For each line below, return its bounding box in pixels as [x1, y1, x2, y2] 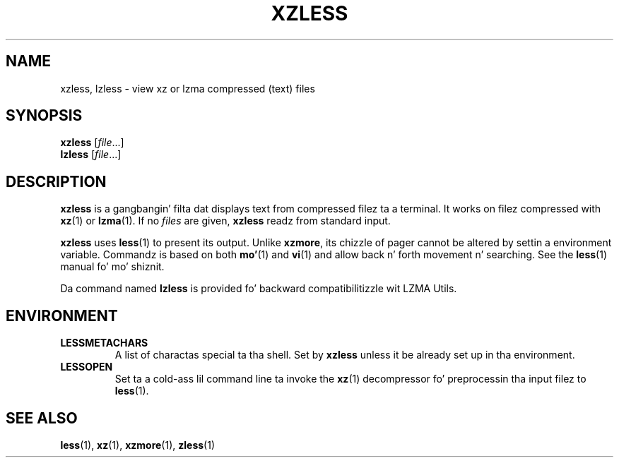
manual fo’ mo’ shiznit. [60, 260, 165, 273]
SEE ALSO [6, 409, 78, 427]
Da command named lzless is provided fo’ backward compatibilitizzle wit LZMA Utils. [60, 282, 457, 295]
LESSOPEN [60, 361, 113, 373]
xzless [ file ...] [60, 136, 124, 149]
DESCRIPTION [6, 172, 107, 191]
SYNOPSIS [6, 107, 83, 125]
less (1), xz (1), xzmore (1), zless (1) [60, 438, 215, 451]
